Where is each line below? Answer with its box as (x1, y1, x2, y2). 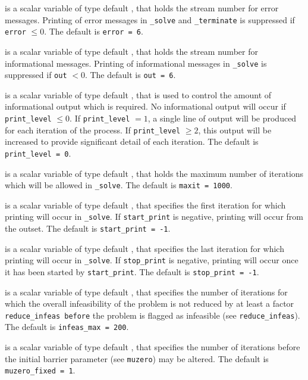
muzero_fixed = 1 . (5, 364, 76, 376)
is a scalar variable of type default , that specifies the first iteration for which (5, 198, 286, 211)
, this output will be (198, 123, 272, 136)
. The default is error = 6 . (44, 25, 143, 38)
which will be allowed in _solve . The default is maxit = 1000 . (5, 179, 232, 191)
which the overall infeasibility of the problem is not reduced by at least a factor (5, 297, 294, 310)
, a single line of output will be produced (147, 112, 297, 124)
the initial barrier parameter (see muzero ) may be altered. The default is (5, 352, 269, 365)
